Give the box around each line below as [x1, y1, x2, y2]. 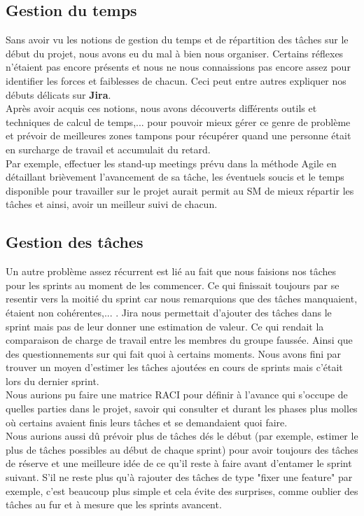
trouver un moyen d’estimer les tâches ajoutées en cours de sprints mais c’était [6, 360, 343, 375]
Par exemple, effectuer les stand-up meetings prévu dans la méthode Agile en [6, 155, 337, 170]
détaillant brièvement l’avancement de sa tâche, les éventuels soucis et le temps [6, 169, 344, 184]
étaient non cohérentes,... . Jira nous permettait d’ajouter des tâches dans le [6, 305, 332, 319]
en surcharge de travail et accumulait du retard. [6, 141, 211, 156]
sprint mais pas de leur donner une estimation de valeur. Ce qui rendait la [6, 319, 324, 333]
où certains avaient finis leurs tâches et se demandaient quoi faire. [6, 414, 288, 429]
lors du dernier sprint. [6, 373, 99, 388]
